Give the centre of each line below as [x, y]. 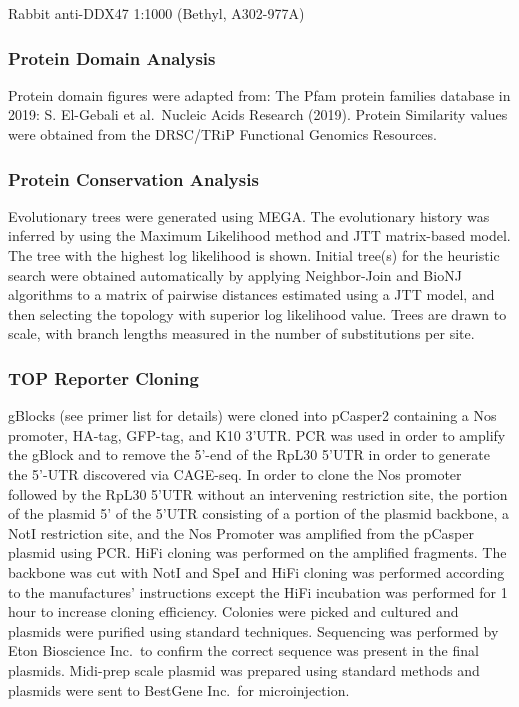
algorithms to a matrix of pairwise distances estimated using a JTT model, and [251, 294]
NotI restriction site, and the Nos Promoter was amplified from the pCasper [241, 532]
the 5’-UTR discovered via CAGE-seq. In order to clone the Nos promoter [235, 473]
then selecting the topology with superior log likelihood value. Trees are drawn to [257, 313]
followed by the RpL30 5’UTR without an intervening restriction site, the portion [258, 493]
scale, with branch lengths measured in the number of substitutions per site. [241, 333]
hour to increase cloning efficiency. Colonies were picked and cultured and [233, 611]
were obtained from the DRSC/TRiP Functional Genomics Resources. [222, 134]
